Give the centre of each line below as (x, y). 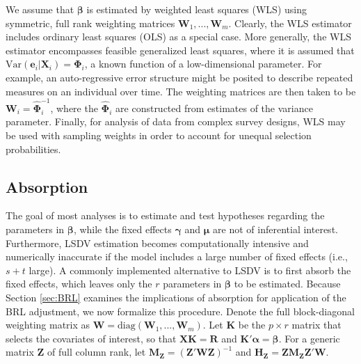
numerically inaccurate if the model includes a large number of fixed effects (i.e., (177, 256)
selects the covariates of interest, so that (91, 338)
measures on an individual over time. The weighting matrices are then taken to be (181, 91)
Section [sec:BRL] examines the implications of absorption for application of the (176, 298)
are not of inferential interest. (275, 229)
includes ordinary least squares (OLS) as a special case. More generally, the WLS (178, 37)
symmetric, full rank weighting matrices (90, 23)
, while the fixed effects (122, 229)
